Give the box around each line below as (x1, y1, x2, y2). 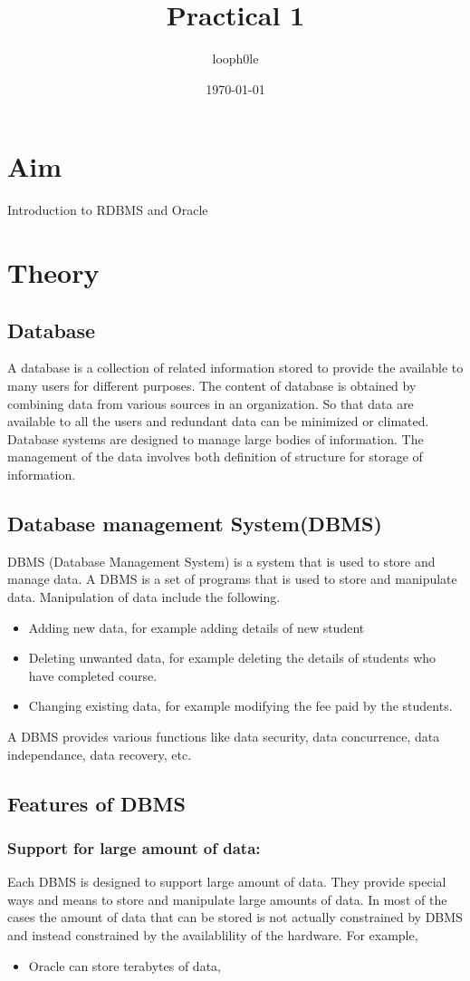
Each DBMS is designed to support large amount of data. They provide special (7, 872, 446, 891)
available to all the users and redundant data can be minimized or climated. (7, 412, 429, 431)
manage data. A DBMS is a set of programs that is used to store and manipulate (7, 569, 457, 588)
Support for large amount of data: (7, 836, 261, 859)
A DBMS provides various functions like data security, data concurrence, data (7, 726, 440, 745)
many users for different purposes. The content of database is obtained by (7, 376, 417, 395)
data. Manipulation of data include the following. (7, 587, 281, 606)
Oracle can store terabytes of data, (28, 956, 221, 975)
